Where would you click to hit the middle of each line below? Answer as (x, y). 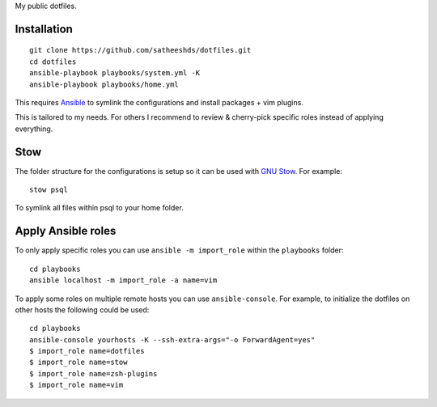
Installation (44, 29)
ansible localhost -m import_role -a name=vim (123, 280)
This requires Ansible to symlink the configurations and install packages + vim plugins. (159, 102)
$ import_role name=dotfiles (87, 351)
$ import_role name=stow (78, 362)
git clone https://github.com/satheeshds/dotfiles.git (140, 50)
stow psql (49, 190)
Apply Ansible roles (66, 231)
